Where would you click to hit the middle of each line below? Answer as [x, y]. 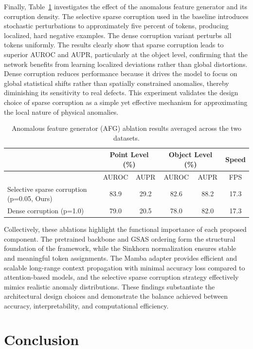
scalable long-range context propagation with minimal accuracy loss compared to [125, 267]
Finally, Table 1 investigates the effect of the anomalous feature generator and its [126, 6]
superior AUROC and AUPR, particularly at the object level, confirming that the [126, 54]
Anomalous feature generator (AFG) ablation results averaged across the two [126, 128]
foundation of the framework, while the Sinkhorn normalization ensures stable [120, 248]
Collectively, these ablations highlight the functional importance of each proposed [125, 229]
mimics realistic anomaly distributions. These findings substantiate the [109, 286]
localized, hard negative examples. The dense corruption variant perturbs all [118, 35]
